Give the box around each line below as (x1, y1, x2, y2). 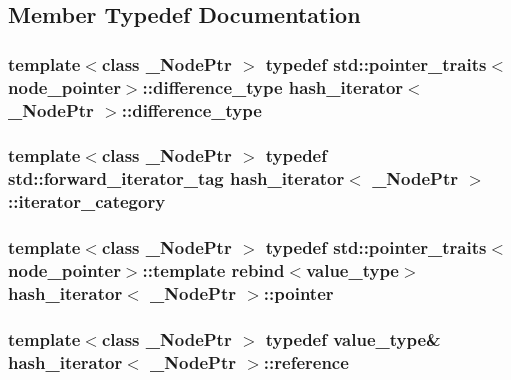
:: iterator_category (8, 189, 166, 214)
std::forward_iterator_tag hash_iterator (8, 166, 345, 191)
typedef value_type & (265, 326, 441, 351)
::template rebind (142, 258, 285, 282)
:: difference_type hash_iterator (142, 74, 404, 99)
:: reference (263, 349, 349, 374)
